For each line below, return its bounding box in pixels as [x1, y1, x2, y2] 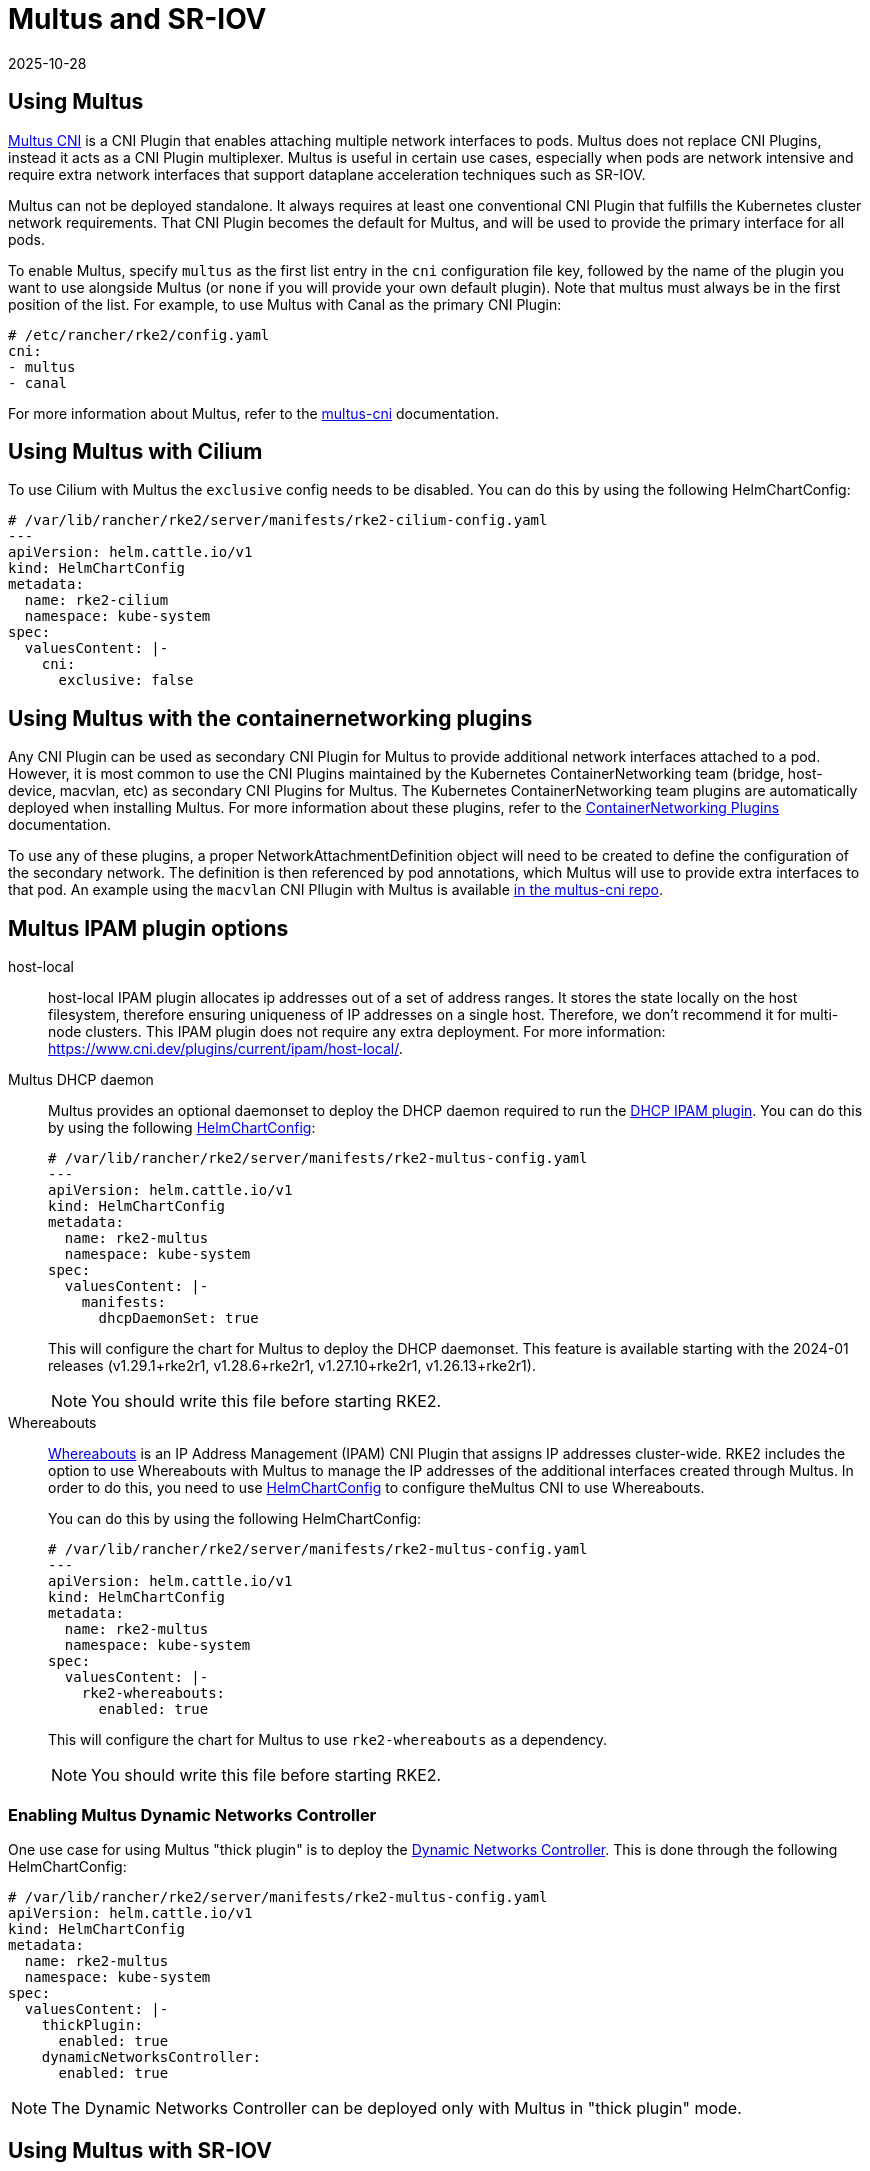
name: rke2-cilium [24, 592, 169, 609]
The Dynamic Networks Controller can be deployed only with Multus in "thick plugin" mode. [51, 2097, 742, 2118]
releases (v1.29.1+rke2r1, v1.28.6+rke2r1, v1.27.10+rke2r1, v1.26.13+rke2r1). [48, 1357, 536, 1375]
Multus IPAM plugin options [8, 915, 289, 941]
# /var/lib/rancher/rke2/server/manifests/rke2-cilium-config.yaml [8, 512, 548, 529]
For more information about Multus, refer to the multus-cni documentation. [8, 404, 500, 422]
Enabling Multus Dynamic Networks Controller [8, 1804, 377, 1825]
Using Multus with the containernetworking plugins [8, 705, 533, 731]
